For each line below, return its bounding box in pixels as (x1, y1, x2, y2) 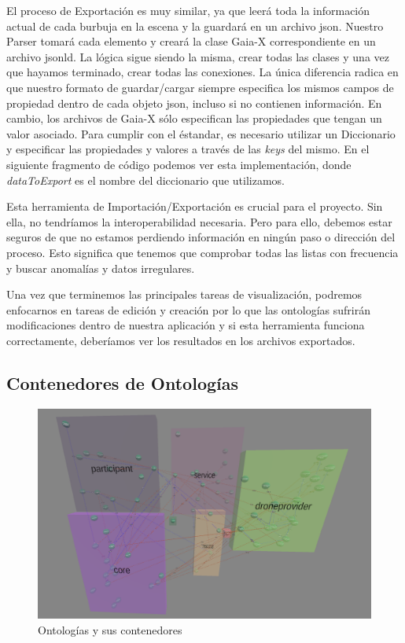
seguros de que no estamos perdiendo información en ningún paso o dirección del (6, 229, 396, 245)
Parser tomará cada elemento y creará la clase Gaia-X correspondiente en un (6, 33, 376, 50)
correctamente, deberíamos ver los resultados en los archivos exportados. (6, 332, 355, 348)
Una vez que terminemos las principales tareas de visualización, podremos (6, 286, 363, 303)
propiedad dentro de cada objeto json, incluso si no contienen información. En (6, 94, 382, 111)
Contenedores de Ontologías (6, 370, 239, 395)
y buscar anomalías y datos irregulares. (6, 259, 195, 276)
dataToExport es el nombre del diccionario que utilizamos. (6, 171, 285, 188)
